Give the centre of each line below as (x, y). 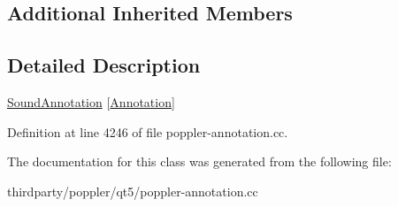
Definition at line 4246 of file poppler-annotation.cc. (148, 131)
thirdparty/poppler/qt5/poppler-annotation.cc (133, 191)
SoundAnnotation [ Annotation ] (91, 101)
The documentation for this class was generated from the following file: (199, 161)
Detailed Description (104, 65)
